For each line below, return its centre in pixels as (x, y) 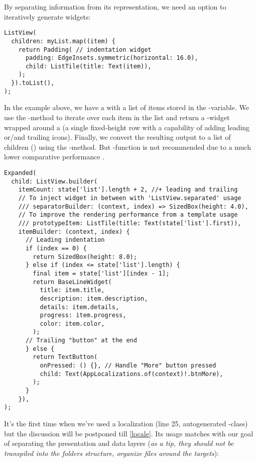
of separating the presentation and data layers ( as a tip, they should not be (119, 443)
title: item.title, (72, 290)
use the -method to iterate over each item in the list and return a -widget (117, 117)
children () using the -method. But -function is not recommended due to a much (127, 147)
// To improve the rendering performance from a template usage (128, 215)
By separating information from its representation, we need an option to (115, 7)
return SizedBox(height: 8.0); (85, 257)
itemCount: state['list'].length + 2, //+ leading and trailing (128, 190)
